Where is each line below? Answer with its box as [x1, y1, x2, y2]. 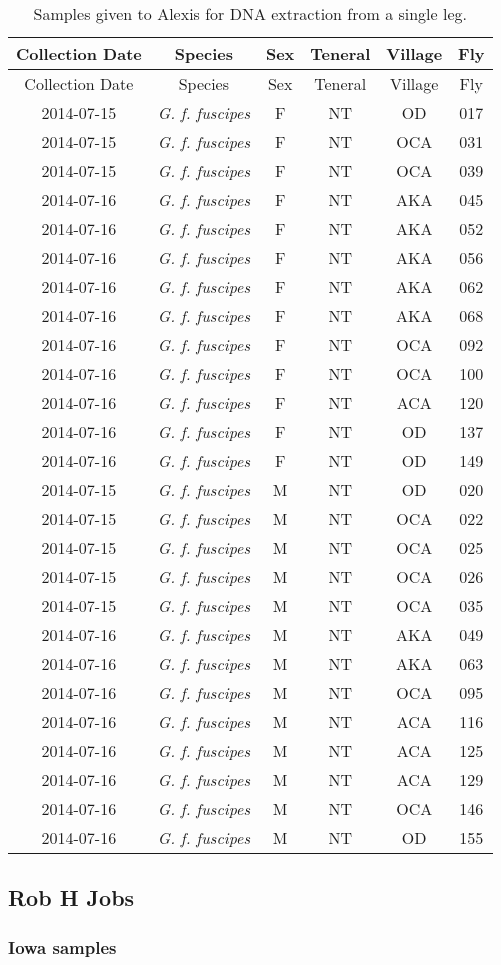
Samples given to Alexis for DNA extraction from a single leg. [33, 2, 467, 25]
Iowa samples [8, 934, 117, 959]
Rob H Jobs [8, 882, 135, 913]
